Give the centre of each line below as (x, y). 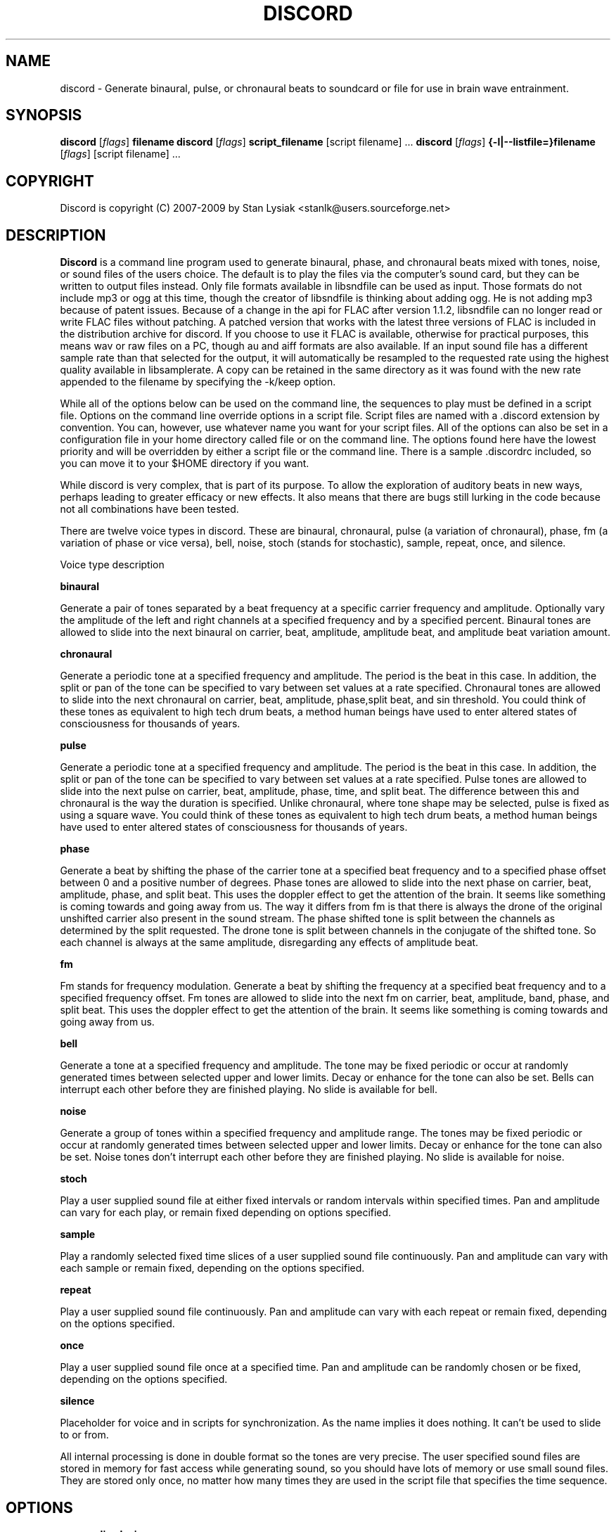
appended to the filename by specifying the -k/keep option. (198, 382)
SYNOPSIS (44, 115)
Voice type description (112, 565)
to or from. (84, 1435)
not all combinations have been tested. (149, 509)
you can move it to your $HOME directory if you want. (185, 464)
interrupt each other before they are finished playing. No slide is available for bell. (249, 1090)
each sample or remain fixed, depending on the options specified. (212, 1268)
